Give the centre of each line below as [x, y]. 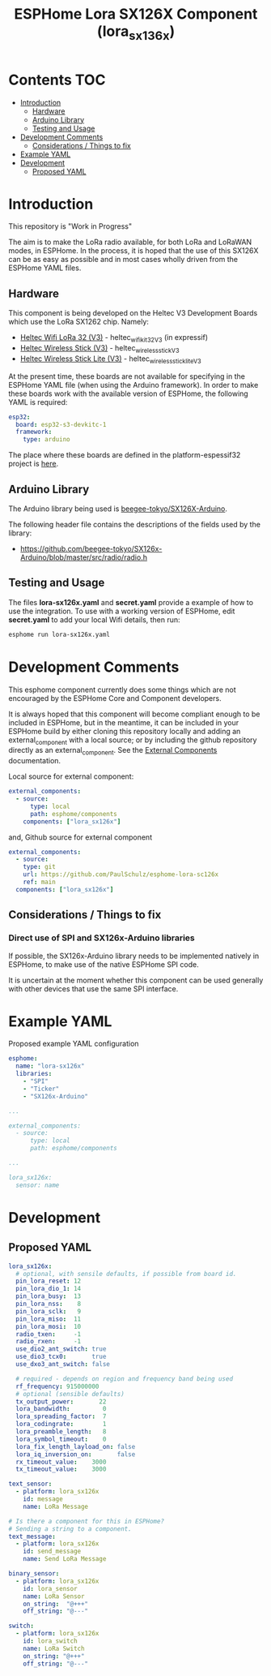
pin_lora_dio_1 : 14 [49, 1289]
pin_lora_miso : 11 [49, 1319]
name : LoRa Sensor [54, 1596]
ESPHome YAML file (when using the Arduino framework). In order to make [133, 385]
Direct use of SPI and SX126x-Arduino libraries [102, 938]
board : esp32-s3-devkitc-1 [61, 424]
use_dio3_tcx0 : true [61, 1357]
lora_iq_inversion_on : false [76, 1454]
